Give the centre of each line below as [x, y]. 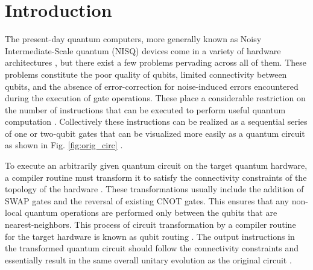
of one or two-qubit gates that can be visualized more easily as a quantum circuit [155, 133]
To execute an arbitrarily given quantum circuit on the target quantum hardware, [156, 165]
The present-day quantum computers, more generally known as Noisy [133, 39]
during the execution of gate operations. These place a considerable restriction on [155, 98]
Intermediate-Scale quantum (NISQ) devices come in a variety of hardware [143, 50]
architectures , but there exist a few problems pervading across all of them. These [156, 62]
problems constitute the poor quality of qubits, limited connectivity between [146, 74]
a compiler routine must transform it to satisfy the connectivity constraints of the [156, 177]
